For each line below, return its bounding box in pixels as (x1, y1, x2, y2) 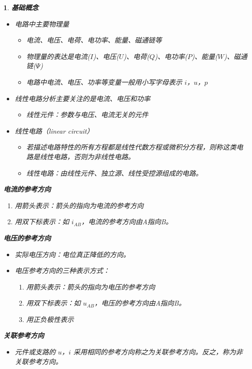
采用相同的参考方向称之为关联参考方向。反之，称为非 (73, 347, 243, 357)
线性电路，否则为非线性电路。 (40, 151, 135, 161)
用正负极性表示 (26, 314, 74, 324)
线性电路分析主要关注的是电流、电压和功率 (15, 93, 150, 103)
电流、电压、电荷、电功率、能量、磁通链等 (26, 35, 162, 45)
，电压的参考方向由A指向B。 (94, 298, 186, 308)
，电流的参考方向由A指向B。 (81, 216, 173, 227)
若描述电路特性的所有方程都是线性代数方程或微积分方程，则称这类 (26, 142, 237, 152)
